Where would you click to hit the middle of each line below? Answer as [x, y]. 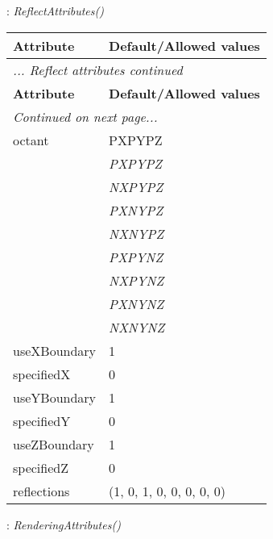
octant [31, 140]
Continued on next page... [85, 116]
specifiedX [42, 374]
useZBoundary [54, 444]
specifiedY [42, 420]
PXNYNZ [136, 303]
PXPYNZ [136, 257]
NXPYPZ [136, 186]
